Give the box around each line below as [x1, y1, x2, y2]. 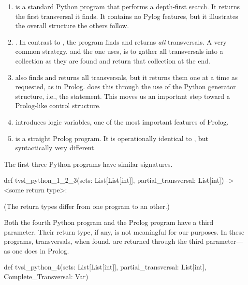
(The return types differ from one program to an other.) [4, 201, 170, 211]
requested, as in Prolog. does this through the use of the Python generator [15, 81, 236, 92]
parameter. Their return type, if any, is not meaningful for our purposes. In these [4, 226, 245, 237]
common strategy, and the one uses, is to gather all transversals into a [15, 46, 223, 56]
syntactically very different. [15, 142, 96, 153]
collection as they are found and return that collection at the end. [15, 55, 210, 65]
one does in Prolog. [12, 245, 69, 255]
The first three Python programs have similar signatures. [4, 158, 173, 169]
